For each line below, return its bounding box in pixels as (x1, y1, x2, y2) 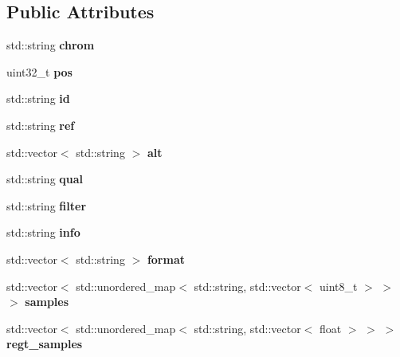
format (147, 250, 185, 267)
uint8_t (320, 277, 358, 294)
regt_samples (6, 335, 83, 352)
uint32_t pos (6, 63, 73, 80)
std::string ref (6, 116, 75, 133)
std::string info (6, 224, 80, 241)
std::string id (6, 90, 70, 107)
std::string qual (6, 171, 84, 187)
